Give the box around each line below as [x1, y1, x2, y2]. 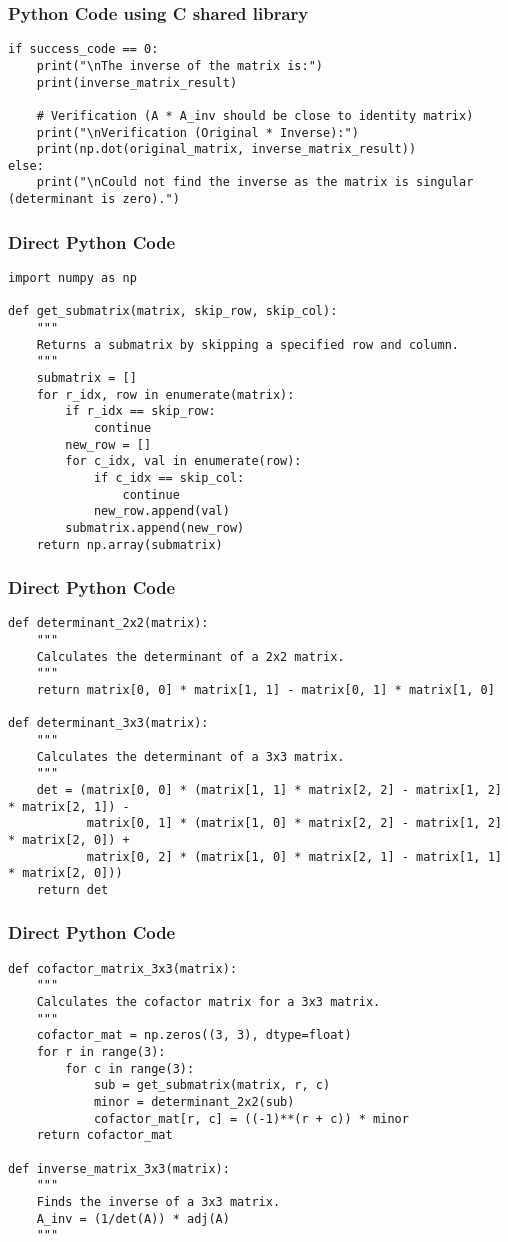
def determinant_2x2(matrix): [8, 616, 209, 631]
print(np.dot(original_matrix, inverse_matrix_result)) [36, 142, 417, 157]
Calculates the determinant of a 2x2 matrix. [36, 649, 345, 664]
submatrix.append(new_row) [65, 520, 245, 535]
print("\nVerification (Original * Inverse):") [36, 125, 359, 140]
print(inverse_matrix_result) [36, 75, 238, 90]
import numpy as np [8, 271, 137, 285]
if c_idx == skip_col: [93, 470, 245, 485]
